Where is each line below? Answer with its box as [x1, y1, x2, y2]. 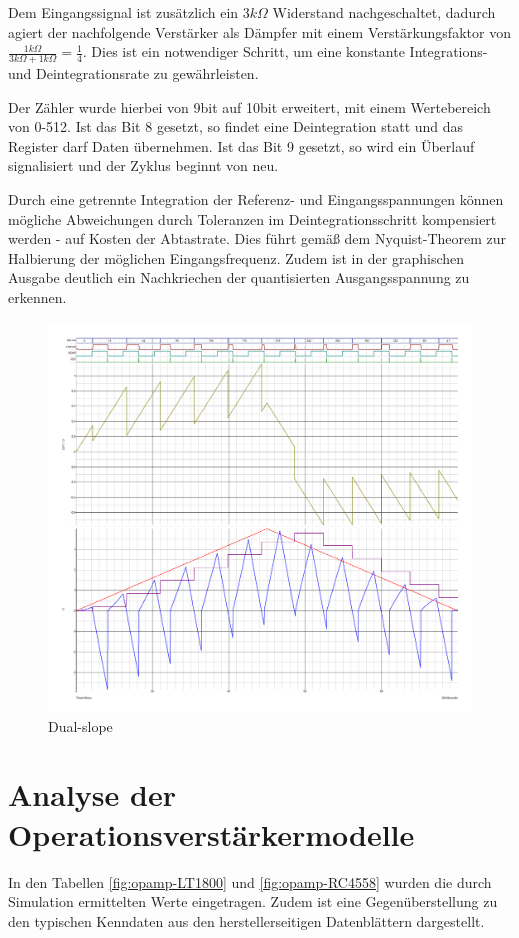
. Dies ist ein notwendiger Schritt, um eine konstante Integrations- [82, 41, 488, 62]
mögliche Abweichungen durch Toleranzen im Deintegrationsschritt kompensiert [8, 208, 497, 229]
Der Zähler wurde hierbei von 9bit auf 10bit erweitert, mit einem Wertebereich [8, 96, 491, 117]
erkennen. [8, 286, 67, 307]
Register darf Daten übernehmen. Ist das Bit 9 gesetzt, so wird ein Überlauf [8, 135, 475, 156]
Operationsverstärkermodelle [8, 813, 415, 854]
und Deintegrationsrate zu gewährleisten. [8, 63, 259, 84]
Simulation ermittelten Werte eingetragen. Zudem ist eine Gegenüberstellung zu [8, 891, 498, 912]
